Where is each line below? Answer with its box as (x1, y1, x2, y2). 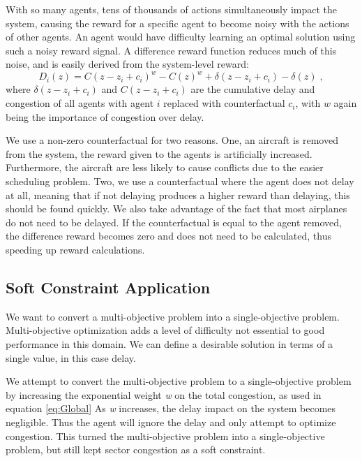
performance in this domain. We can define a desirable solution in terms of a (6, 336, 333, 351)
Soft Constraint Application (6, 276, 211, 298)
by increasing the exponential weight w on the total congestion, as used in (6, 387, 322, 402)
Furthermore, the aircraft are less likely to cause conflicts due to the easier (6, 160, 324, 175)
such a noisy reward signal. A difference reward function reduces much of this (6, 43, 337, 57)
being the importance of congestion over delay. (6, 109, 204, 124)
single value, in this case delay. (6, 350, 136, 365)
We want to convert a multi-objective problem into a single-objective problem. (6, 309, 340, 323)
